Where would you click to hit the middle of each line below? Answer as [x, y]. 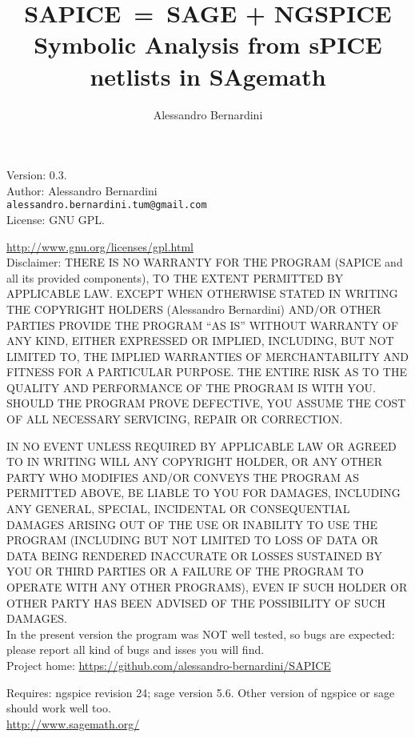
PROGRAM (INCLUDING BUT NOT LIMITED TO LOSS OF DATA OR [193, 540]
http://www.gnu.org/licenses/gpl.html [100, 246]
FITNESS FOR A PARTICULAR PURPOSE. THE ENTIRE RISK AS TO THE [207, 372]
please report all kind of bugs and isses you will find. [136, 650]
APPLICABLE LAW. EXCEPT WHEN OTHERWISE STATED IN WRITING [202, 293]
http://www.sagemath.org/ [73, 723]
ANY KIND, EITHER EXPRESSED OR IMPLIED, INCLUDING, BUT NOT [200, 341]
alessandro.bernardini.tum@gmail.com [107, 205]
